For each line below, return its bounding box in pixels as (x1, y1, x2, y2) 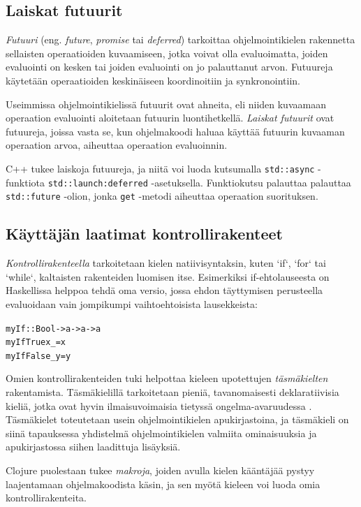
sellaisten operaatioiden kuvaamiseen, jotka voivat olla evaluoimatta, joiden (6, 45, 328, 60)
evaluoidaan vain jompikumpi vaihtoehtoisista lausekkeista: (6, 296, 258, 311)
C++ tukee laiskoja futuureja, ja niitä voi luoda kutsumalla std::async (6, 161, 315, 175)
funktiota (6, 175, 45, 189)
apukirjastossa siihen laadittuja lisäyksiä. (6, 439, 181, 454)
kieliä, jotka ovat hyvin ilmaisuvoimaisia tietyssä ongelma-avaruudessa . (6, 398, 312, 413)
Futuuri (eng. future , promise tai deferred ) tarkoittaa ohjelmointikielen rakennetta (6, 32, 355, 47)
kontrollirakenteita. (6, 490, 87, 505)
